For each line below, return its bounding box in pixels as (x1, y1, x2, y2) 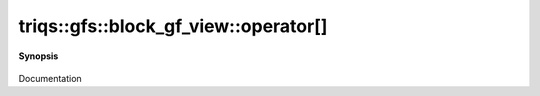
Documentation (18, 72, 82, 84)
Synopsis (18, 50, 59, 62)
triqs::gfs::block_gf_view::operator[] (18, 15, 328, 37)
